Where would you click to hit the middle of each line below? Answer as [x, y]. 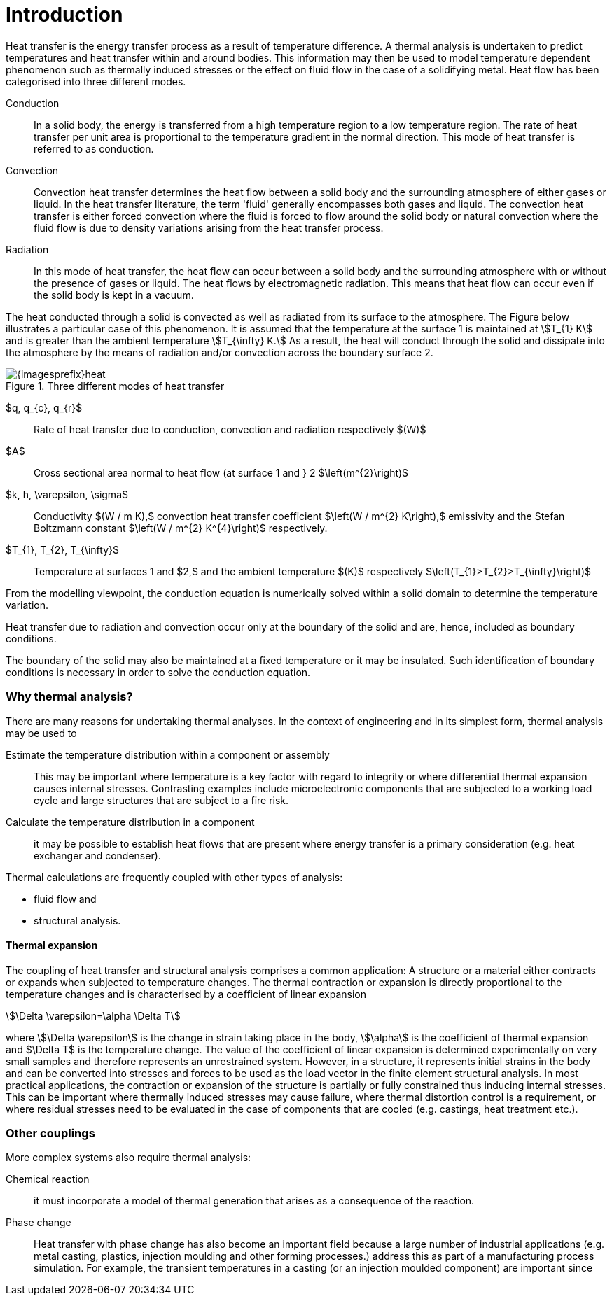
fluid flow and [65, 899]
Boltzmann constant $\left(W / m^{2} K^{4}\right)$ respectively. [181, 528]
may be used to [41, 733]
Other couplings [50, 1133]
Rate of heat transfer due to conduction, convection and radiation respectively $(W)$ [230, 429]
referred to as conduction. [94, 148]
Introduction [64, 15]
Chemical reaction [48, 1179]
